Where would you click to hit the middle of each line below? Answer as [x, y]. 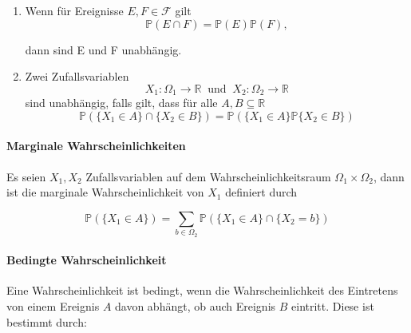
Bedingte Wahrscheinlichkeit [87, 260]
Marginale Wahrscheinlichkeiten [96, 146]
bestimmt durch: [47, 321]
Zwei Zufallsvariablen [77, 76]
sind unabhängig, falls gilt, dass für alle [121, 103]
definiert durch [261, 192]
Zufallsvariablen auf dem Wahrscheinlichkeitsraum [208, 176]
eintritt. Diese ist [333, 305]
